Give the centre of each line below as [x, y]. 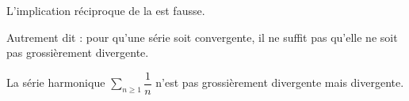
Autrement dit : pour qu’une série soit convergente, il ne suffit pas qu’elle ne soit [202, 37]
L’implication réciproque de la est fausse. [106, 10]
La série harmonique [56, 82]
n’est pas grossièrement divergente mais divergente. [280, 82]
